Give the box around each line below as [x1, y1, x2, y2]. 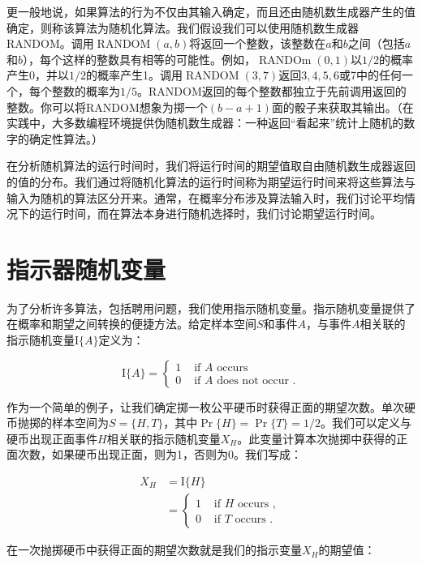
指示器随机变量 [6, 252, 166, 285]
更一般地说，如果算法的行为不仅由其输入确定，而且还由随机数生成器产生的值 [6, 3, 416, 19]
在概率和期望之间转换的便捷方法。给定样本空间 [6, 315, 256, 332]
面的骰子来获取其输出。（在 [271, 98, 414, 115]
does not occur [217, 375, 289, 387]
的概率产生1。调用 [86, 66, 183, 83]
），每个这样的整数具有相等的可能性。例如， [23, 50, 256, 67]
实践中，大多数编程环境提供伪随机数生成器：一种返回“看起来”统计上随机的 [6, 114, 404, 131]
